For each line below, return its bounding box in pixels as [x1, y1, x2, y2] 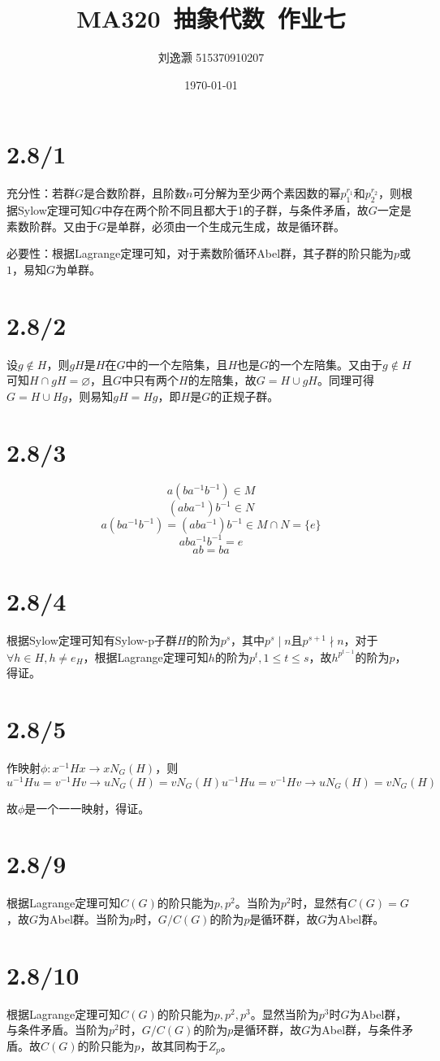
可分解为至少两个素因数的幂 [192, 185, 341, 202]
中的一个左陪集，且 [125, 355, 228, 372]
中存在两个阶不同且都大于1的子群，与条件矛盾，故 [101, 202, 369, 219]
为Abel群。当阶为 [38, 911, 130, 928]
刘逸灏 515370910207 [157, 49, 265, 66]
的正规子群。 [210, 387, 279, 404]
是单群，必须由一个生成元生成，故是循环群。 [106, 217, 346, 234]
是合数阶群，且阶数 [84, 185, 187, 202]
